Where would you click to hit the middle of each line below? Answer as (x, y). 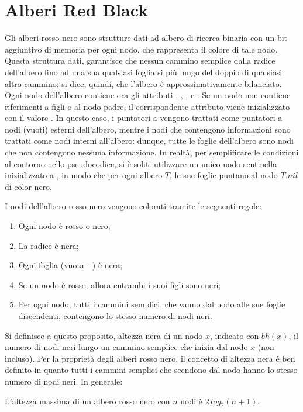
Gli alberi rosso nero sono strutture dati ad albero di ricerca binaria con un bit (146, 38)
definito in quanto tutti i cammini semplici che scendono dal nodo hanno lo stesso (151, 370)
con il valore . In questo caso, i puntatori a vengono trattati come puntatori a (144, 118)
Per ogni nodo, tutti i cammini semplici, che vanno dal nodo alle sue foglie (152, 304)
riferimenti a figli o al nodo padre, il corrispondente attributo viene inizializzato (147, 106)
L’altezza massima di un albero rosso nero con (87, 401)
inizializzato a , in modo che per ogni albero (84, 175)
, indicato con (234, 335)
